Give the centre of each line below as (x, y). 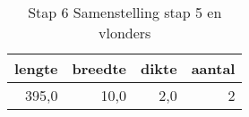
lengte (36, 68)
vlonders (125, 33)
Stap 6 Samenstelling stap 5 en (125, 12)
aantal (213, 68)
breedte (99, 68)
